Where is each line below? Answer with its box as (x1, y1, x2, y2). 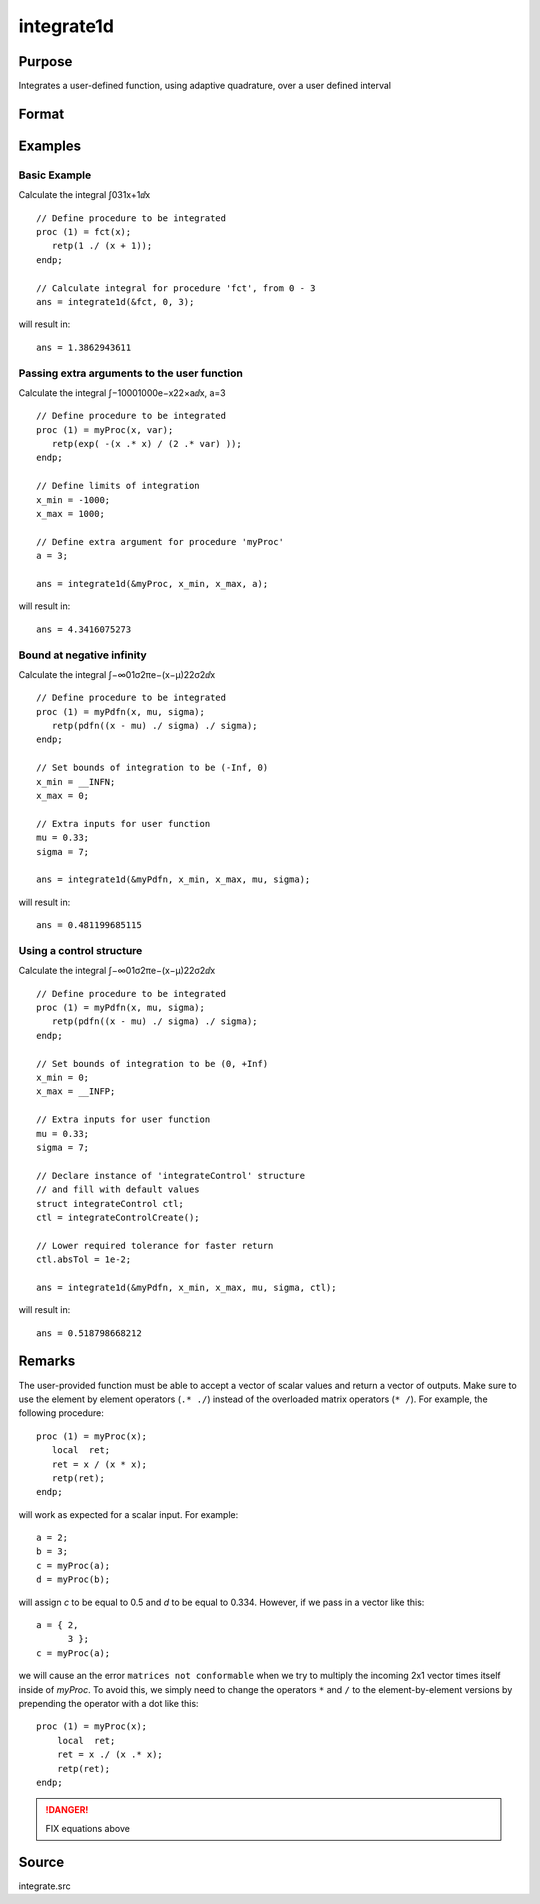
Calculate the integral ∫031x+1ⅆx (18, 189, 151, 201)
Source (18, 1853, 65, 1870)
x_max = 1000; (36, 508, 105, 520)
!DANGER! (45, 1804, 89, 1816)
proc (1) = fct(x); (36, 226, 132, 238)
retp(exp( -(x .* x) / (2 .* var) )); (51, 438, 242, 450)
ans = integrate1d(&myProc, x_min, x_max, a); (36, 578, 269, 589)
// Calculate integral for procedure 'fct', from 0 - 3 (36, 282, 316, 294)
